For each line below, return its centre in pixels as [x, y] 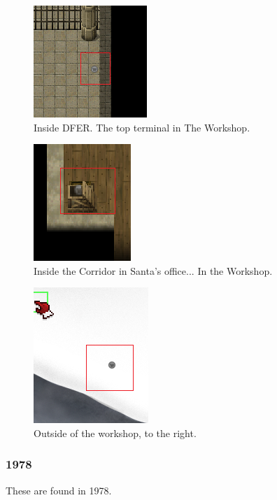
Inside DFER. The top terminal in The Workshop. [142, 127]
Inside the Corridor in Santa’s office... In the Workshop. [153, 270]
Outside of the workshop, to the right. [115, 433]
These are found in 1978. [59, 490]
